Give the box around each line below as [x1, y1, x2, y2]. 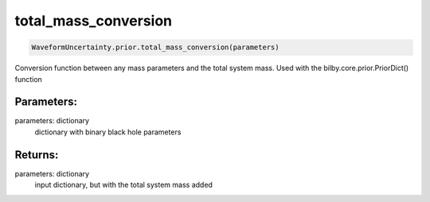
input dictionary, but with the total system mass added [34, 180, 213, 190]
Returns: [14, 148, 59, 161]
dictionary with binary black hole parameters [34, 127, 182, 137]
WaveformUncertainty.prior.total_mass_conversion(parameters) [31, 43, 279, 52]
